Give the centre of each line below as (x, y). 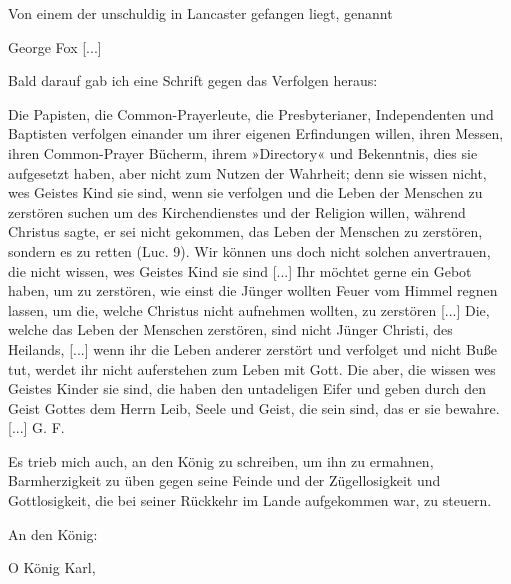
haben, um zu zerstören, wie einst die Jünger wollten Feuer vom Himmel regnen (253, 290)
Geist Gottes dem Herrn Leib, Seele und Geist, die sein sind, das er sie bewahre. (254, 407)
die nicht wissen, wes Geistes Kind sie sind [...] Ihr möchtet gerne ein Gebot (240, 270)
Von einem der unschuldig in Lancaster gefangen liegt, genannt (200, 13)
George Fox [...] (55, 46)
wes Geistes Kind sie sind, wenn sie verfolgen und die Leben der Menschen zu (245, 192)
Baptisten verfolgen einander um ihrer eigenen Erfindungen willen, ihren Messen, (256, 133)
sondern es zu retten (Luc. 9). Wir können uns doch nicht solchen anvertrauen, (249, 250)
